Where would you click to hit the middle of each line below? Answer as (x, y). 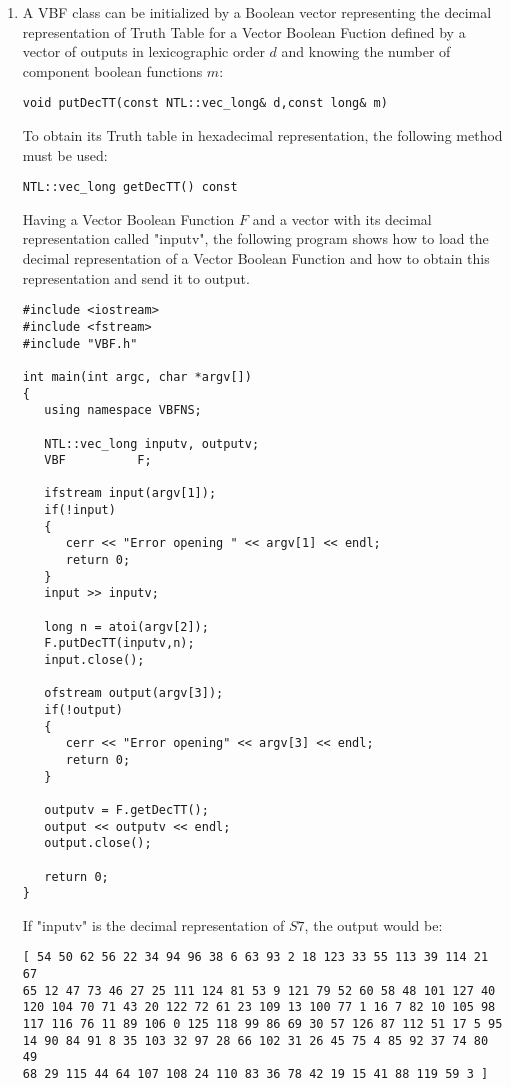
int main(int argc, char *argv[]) (137, 376)
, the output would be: (373, 924)
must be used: (65, 154)
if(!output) (84, 710)
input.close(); (94, 660)
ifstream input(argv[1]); (130, 493)
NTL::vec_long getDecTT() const (130, 187)
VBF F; (98, 460)
